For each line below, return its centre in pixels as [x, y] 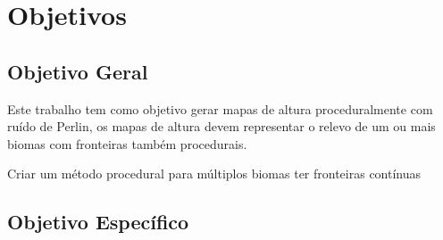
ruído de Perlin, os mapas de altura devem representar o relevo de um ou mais [221, 126]
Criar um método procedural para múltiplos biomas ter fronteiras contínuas [214, 174]
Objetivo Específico [98, 222]
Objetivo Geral [78, 71]
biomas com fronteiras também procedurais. [127, 143]
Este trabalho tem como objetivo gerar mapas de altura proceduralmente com [220, 108]
